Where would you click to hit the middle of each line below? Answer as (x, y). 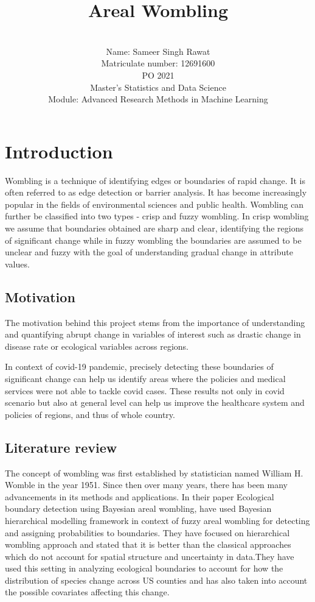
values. (17, 264)
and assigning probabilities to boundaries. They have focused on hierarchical (147, 532)
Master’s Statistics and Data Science (158, 87)
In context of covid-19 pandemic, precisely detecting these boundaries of (139, 367)
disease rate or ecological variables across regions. (97, 346)
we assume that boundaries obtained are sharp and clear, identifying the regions (154, 228)
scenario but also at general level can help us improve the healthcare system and (155, 402)
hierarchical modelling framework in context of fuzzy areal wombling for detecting (157, 520)
